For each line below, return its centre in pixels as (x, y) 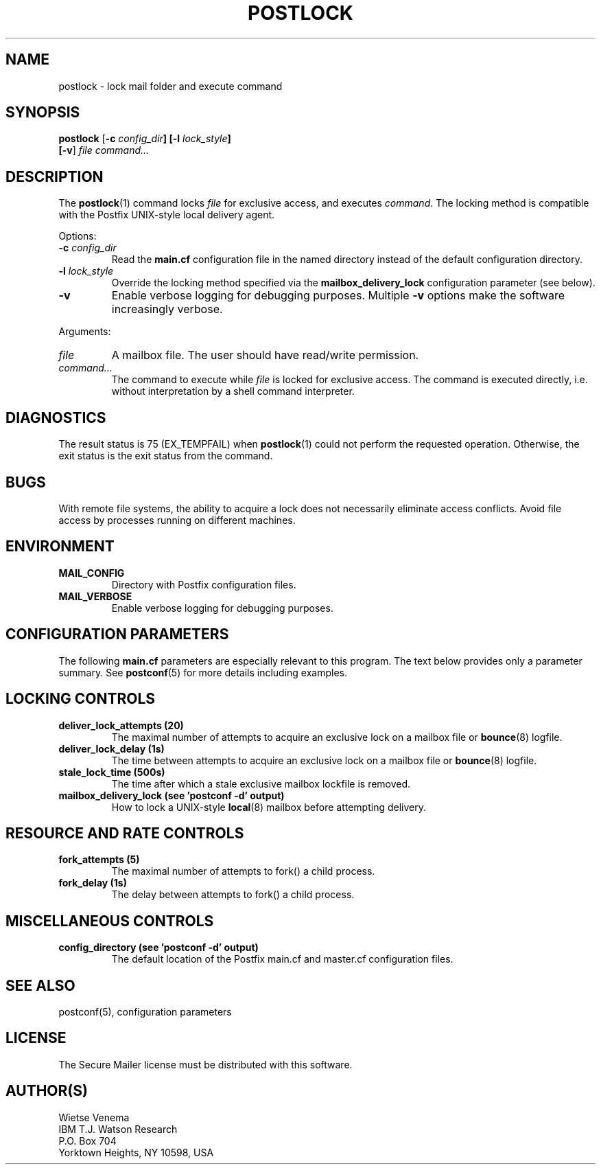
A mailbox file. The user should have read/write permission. (265, 355)
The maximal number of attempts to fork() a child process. (243, 871)
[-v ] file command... (104, 150)
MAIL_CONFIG (92, 573)
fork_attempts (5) (99, 860)
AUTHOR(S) (47, 1091)
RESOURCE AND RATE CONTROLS (125, 833)
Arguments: (85, 332)
